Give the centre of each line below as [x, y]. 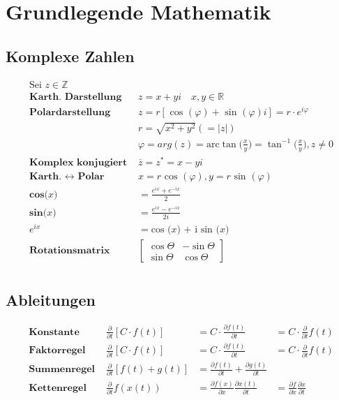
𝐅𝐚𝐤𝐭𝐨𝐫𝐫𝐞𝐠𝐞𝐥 [57, 351]
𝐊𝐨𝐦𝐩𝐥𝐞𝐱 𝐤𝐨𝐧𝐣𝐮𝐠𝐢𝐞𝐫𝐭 [78, 162]
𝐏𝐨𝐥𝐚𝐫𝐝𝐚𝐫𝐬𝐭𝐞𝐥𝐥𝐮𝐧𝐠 [70, 112]
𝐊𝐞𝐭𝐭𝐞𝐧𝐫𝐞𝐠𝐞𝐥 [58, 388]
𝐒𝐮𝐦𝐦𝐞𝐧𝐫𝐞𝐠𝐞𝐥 [62, 370]
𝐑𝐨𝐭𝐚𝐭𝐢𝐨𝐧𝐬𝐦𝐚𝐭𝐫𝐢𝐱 [70, 251]
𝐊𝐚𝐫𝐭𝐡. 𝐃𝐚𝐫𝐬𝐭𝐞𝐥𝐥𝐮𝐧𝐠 [76, 97]
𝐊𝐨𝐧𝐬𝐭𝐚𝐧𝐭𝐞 [54, 332]
